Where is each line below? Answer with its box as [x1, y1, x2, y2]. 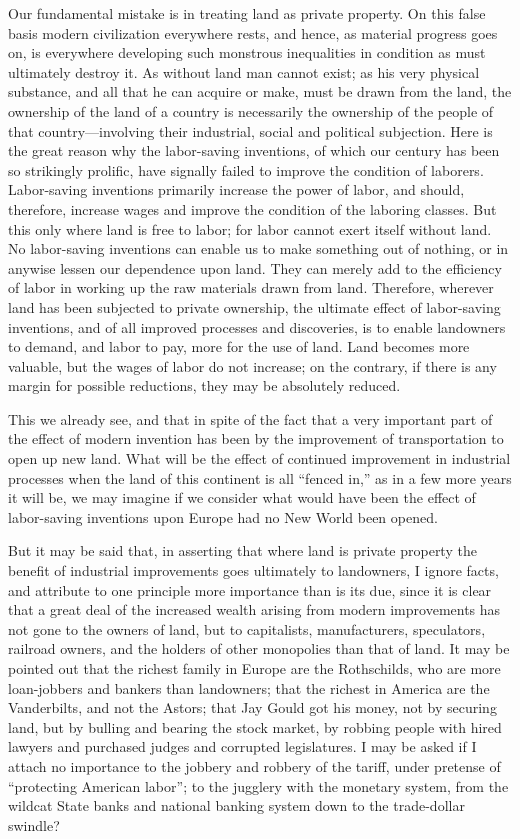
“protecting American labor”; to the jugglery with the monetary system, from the [8, 775, 509, 796]
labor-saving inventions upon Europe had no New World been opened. [8, 506, 438, 527]
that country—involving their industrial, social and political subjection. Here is [8, 120, 493, 141]
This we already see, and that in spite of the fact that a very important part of [8, 408, 493, 429]
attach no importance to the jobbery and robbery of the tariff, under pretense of [8, 755, 501, 776]
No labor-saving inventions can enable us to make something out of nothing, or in [8, 238, 509, 259]
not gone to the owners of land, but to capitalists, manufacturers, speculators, [8, 618, 486, 639]
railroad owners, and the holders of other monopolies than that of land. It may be [8, 638, 510, 659]
